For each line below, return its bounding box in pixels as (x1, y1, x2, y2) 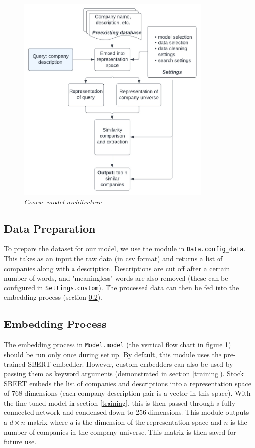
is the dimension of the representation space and (75, 417, 222, 427)
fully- (221, 397, 238, 407)
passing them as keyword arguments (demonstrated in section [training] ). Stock (4, 368, 244, 379)
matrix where (27, 417, 68, 427)
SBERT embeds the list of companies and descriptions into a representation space (4, 378, 251, 388)
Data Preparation (4, 220, 96, 236)
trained (4, 359, 26, 369)
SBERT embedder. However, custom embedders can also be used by (28, 359, 233, 369)
